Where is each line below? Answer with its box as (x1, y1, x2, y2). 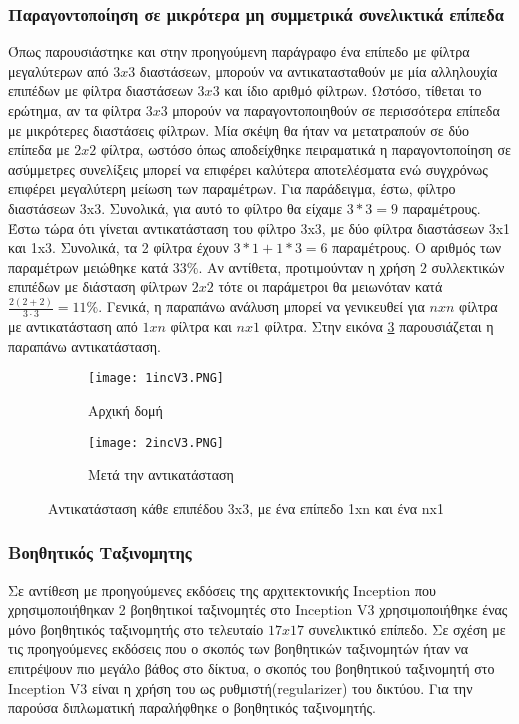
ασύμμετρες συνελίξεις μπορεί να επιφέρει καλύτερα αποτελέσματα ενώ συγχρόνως (8, 158, 488, 179)
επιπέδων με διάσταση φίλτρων (8, 276, 188, 297)
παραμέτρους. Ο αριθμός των (332, 237, 502, 258)
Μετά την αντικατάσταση (88, 464, 234, 485)
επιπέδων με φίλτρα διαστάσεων (8, 80, 193, 101)
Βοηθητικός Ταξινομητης (8, 540, 192, 565)
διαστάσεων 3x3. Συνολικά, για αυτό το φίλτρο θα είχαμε (8, 197, 343, 218)
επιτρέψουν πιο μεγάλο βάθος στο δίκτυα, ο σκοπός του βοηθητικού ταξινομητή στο (8, 657, 495, 678)
